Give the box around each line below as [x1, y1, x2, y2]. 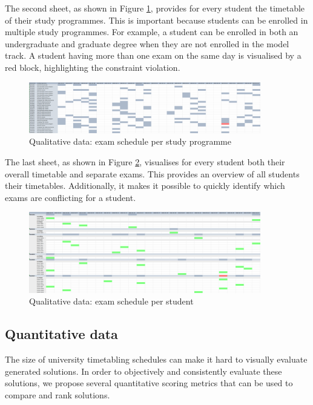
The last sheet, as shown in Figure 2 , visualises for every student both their [5, 155, 285, 168]
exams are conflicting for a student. [5, 191, 136, 203]
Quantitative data [5, 324, 118, 343]
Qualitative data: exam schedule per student [29, 295, 194, 308]
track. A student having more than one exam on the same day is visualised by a [5, 49, 301, 62]
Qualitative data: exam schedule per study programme [29, 135, 231, 148]
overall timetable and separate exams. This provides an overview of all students [5, 167, 300, 180]
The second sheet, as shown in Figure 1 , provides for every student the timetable [5, 2, 305, 14]
